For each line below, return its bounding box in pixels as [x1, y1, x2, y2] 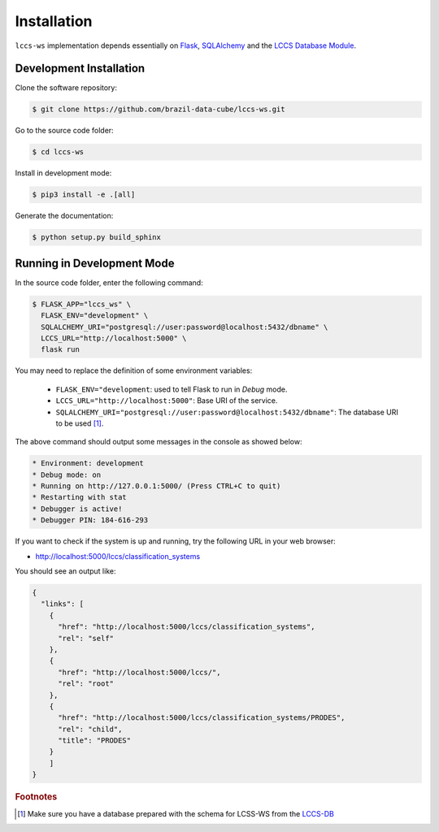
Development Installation [15, 62, 146, 76]
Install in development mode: [15, 168, 112, 178]
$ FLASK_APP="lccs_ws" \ [32, 299, 132, 309]
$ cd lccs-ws [32, 147, 85, 157]
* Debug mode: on [32, 470, 102, 479]
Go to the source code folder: [15, 126, 114, 136]
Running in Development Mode [15, 256, 175, 270]
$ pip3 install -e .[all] [32, 190, 136, 199]
